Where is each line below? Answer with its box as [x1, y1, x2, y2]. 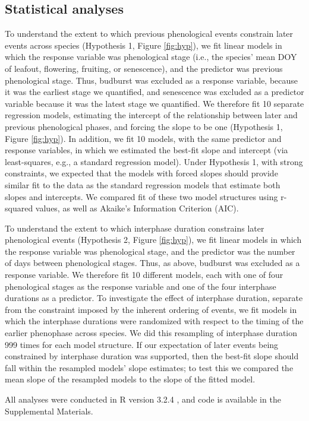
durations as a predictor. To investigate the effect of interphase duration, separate [5, 292, 303, 304]
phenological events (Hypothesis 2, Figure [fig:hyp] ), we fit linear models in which [5, 233, 302, 246]
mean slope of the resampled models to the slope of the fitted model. [5, 373, 256, 385]
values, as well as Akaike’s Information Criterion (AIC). [35, 202, 239, 214]
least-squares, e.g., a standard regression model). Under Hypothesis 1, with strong [5, 155, 303, 167]
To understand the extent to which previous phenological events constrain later [5, 27, 294, 40]
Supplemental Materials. [5, 404, 93, 417]
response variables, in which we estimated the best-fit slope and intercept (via [5, 144, 288, 156]
